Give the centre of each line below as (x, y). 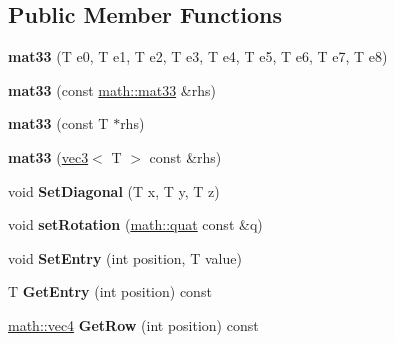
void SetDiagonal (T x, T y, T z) (114, 190)
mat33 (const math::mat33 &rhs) (112, 89)
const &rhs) (185, 156)
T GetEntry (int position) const (110, 291)
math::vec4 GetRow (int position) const (133, 324)
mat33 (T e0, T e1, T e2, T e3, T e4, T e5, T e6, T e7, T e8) (198, 56)
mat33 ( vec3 (48, 156)
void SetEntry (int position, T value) (125, 257)
